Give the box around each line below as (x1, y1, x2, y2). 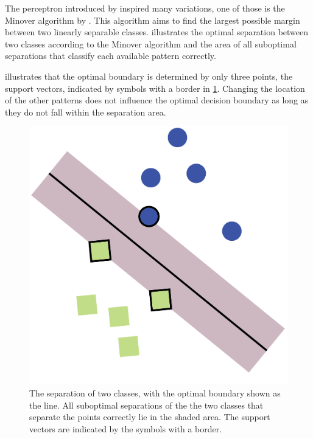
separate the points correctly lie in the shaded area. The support (29, 410, 270, 423)
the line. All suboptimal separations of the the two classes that (29, 398, 264, 411)
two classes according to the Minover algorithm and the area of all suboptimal (5, 37, 297, 50)
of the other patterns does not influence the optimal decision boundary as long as (5, 94, 309, 106)
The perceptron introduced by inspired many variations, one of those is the (5, 2, 285, 14)
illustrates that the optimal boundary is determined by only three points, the (5, 69, 293, 82)
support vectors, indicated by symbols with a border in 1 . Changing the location (5, 81, 305, 94)
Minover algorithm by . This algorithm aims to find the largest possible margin (5, 13, 300, 26)
